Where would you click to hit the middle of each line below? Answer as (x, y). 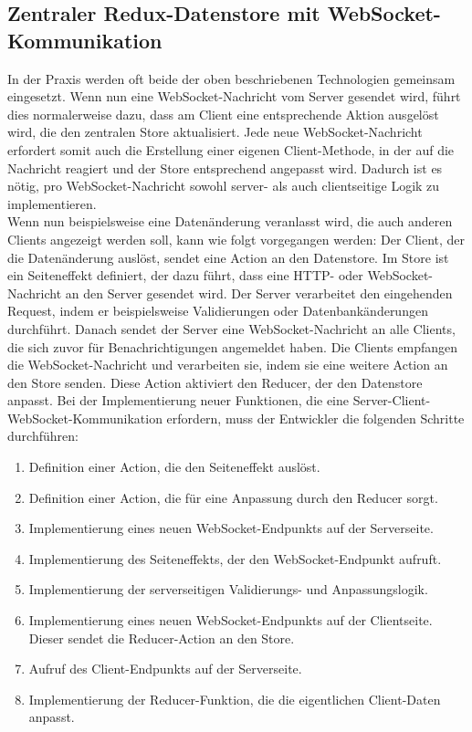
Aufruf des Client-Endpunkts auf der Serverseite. (165, 669)
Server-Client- (392, 400)
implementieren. (52, 203)
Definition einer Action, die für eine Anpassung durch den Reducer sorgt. (233, 497)
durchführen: (43, 436)
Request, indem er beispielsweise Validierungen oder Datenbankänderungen (218, 311)
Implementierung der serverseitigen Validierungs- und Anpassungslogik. (228, 589)
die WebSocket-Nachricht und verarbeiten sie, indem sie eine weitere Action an (228, 365)
